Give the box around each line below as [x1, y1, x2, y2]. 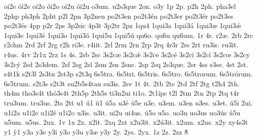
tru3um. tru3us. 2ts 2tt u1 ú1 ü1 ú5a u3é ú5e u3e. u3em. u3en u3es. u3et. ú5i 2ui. [4, 97, 253, 107]
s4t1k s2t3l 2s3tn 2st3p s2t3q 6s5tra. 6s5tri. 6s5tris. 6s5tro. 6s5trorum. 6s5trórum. [4, 69, 253, 79]
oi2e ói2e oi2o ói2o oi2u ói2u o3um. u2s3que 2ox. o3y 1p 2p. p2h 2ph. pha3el [4, 1, 236, 11]
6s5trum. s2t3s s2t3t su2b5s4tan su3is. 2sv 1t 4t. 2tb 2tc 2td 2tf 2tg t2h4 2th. [4, 78, 240, 88]
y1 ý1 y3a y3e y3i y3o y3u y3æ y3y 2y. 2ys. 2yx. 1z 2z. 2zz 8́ [4, 126, 188, 137]
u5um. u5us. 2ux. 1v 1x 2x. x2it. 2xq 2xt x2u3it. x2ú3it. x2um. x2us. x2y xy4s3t [4, 117, 248, 127]
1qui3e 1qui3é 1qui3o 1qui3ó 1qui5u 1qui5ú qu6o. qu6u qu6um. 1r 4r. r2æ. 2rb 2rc [4, 30, 253, 40]
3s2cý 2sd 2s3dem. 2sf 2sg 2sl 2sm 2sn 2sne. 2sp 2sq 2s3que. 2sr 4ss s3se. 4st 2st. [4, 59, 248, 69]
